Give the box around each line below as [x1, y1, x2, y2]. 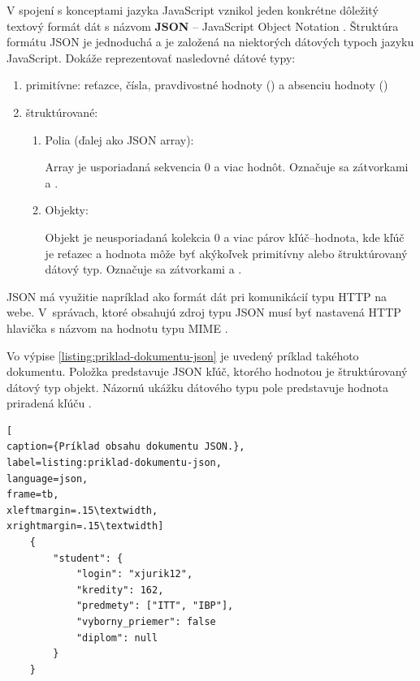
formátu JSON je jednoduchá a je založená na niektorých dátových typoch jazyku [6, 33, 414, 50]
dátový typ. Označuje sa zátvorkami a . [45, 261, 242, 278]
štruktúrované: [25, 103, 98, 120]
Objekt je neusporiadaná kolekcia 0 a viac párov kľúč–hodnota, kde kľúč [45, 228, 405, 245]
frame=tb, [6, 489, 59, 501]
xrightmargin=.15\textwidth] [6, 520, 164, 532]
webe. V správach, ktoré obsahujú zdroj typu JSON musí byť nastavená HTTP [6, 304, 401, 321]
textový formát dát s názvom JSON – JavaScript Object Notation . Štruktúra [6, 17, 399, 34]
